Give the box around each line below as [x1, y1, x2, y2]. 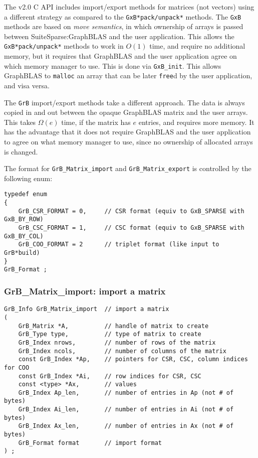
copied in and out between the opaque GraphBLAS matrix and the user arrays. [4, 107, 248, 117]
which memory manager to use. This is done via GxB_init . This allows [4, 60, 221, 71]
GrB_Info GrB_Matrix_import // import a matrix [4, 306, 169, 313]
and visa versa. [4, 80, 50, 90]
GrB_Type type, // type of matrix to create [18, 331, 201, 338]
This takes [4, 116, 36, 127]
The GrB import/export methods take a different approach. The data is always [4, 97, 245, 107]
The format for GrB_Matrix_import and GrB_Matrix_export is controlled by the [4, 163, 251, 174]
